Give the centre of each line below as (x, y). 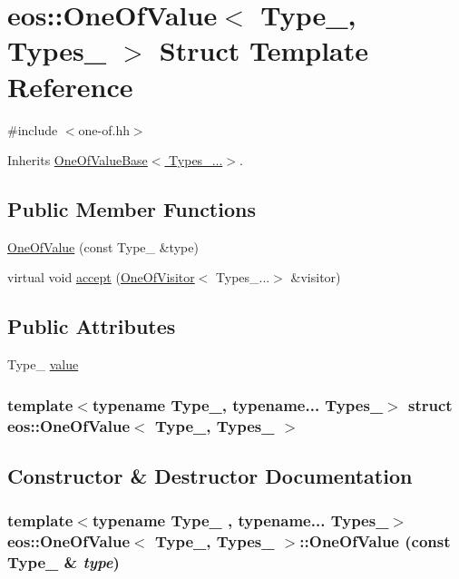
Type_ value (43, 364)
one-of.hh (104, 129)
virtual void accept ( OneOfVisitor (101, 277)
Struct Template (264, 50)
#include (33, 129)
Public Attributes (92, 326)
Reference (70, 86)
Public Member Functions (132, 209)
